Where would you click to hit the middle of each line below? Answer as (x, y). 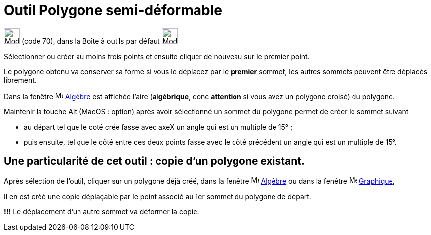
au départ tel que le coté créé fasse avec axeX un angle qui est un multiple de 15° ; (158, 127)
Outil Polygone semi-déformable (113, 10)
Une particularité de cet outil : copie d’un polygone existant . (154, 161)
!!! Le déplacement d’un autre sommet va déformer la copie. (102, 211)
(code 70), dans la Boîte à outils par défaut (91, 41)
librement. (20, 80)
